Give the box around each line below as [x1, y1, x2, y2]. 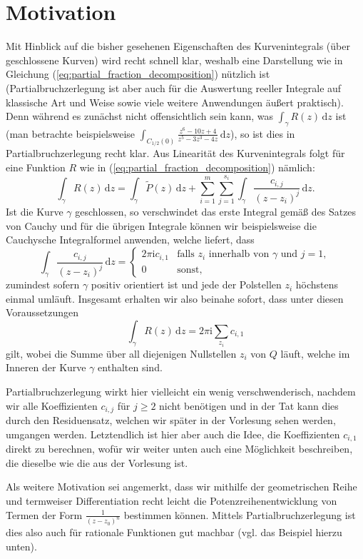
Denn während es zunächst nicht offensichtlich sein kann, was [6, 109, 274, 124]
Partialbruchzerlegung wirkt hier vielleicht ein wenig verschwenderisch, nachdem [6, 384, 356, 399]
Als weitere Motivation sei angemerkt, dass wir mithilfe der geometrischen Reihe [6, 479, 357, 494]
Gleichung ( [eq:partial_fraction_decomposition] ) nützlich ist [6, 66, 270, 81]
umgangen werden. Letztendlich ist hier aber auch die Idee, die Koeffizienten [6, 426, 340, 441]
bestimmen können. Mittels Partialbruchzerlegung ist [123, 507, 356, 522]
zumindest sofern [6, 277, 80, 292]
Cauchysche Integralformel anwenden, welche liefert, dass [6, 232, 255, 247]
